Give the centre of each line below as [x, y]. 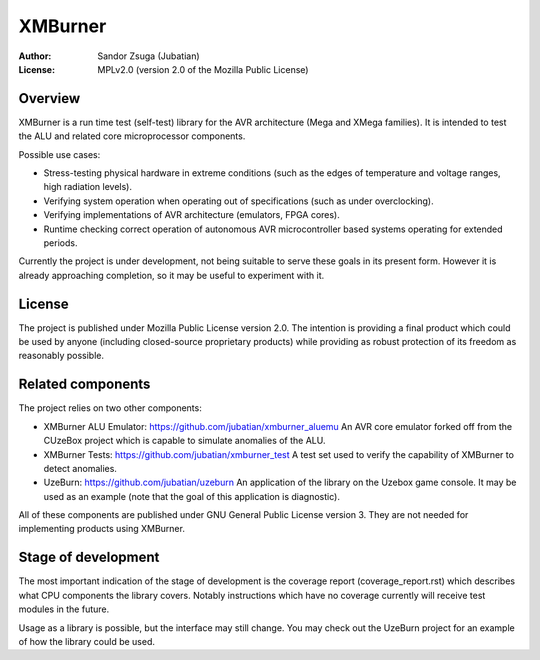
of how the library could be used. [86, 641]
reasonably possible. [61, 356]
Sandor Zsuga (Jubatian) [148, 56]
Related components [84, 384]
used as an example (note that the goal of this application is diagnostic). [191, 496]
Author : [35, 56]
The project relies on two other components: [110, 408]
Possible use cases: [59, 154]
